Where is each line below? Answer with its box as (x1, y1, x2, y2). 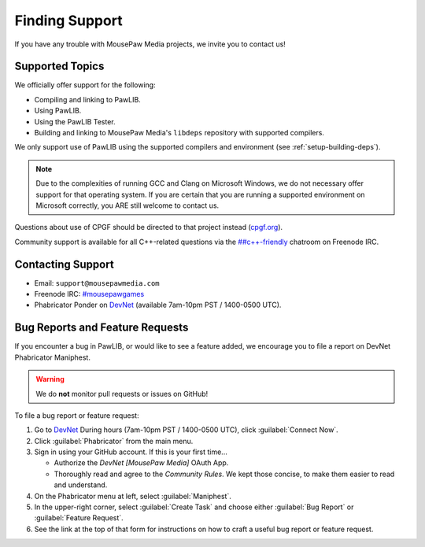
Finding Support (14, 12, 123, 29)
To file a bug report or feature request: (14, 410, 139, 420)
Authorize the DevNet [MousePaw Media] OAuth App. (54, 458, 229, 468)
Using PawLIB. (34, 106, 82, 116)
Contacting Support (14, 257, 114, 271)
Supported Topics (14, 60, 105, 73)
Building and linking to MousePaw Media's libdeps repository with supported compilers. (34, 128, 324, 138)
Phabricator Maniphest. (14, 353, 91, 362)
